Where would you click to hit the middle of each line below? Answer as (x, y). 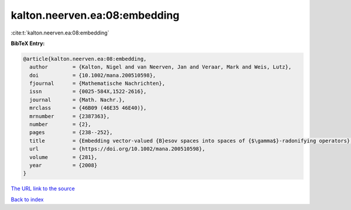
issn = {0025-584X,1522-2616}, (88, 92)
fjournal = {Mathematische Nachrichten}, (97, 84)
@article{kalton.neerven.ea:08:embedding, (85, 59)
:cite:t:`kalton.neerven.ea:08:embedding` (60, 33)
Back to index (27, 199)
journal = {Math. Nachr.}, (77, 100)
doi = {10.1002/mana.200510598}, (93, 75)
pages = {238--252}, (71, 132)
